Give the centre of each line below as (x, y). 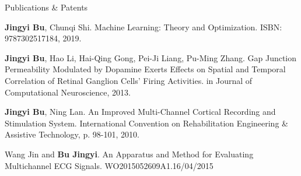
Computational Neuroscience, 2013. (68, 92)
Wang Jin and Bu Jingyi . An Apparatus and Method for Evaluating (129, 154)
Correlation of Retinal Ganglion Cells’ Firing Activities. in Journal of (129, 80)
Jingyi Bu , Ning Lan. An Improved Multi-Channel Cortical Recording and (140, 112)
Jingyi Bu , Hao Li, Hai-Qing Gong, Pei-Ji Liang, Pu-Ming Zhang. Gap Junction (151, 57)
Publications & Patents (46, 7)
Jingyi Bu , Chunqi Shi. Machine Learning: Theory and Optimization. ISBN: (143, 27)
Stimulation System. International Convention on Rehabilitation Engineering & (146, 123)
